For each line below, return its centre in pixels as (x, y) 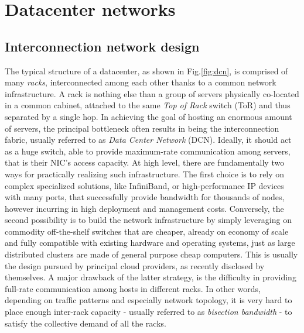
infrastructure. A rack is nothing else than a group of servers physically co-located (152, 93)
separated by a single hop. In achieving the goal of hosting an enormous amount (148, 116)
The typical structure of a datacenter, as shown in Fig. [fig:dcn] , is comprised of (146, 71)
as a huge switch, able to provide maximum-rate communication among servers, (148, 151)
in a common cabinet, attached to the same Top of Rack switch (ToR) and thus (148, 105)
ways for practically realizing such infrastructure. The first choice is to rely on (145, 174)
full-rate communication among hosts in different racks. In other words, (133, 288)
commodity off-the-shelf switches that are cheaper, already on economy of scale (147, 231)
